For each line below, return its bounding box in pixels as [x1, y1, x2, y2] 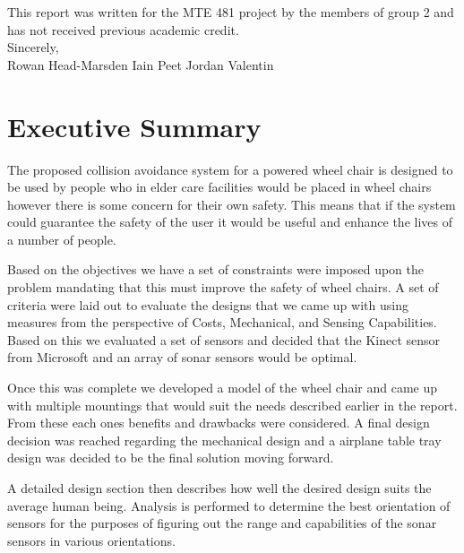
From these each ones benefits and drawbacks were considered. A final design [7, 413, 430, 432]
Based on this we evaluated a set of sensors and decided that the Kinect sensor [7, 330, 441, 349]
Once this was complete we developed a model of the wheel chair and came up [7, 378, 438, 397]
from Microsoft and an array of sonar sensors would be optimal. [7, 348, 357, 367]
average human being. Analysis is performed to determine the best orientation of [7, 496, 451, 514]
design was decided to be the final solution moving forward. [7, 448, 334, 467]
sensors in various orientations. [7, 531, 176, 549]
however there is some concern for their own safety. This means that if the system [7, 194, 456, 213]
